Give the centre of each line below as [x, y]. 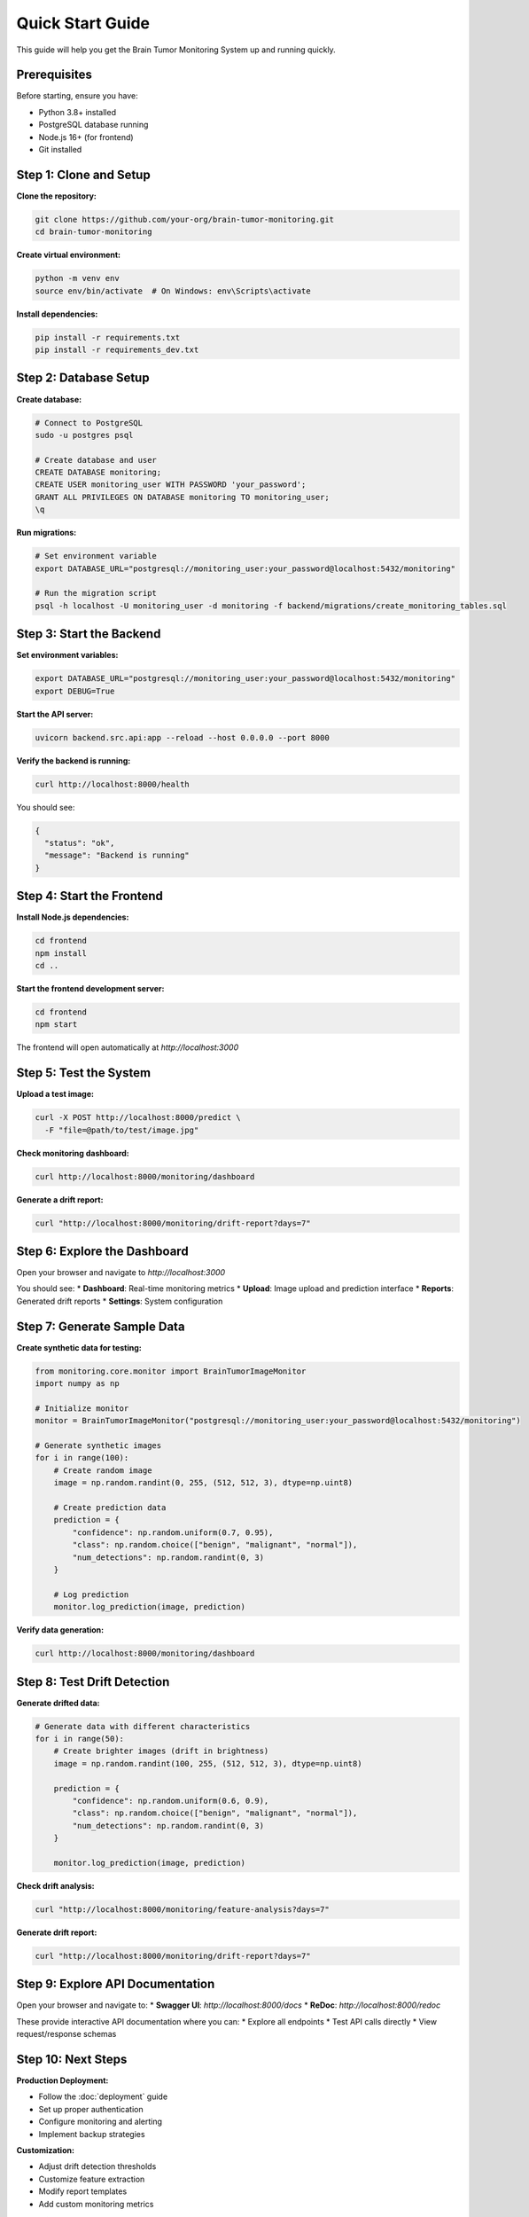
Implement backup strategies [92, 2134]
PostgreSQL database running [93, 125]
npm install [61, 953]
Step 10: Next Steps [72, 2059]
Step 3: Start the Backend [89, 634]
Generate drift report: [57, 1932]
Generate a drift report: [60, 1199]
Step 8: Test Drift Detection [93, 1682]
